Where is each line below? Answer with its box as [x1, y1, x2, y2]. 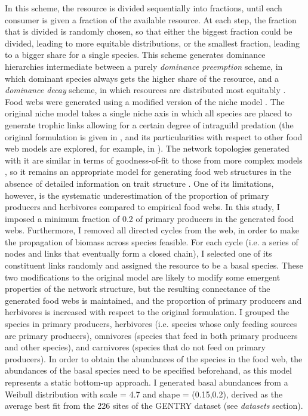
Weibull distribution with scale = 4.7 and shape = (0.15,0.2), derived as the [5, 387, 283, 400]
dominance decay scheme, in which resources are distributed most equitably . [5, 84, 286, 96]
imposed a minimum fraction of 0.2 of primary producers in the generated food [5, 212, 294, 224]
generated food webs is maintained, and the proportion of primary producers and [5, 294, 302, 306]
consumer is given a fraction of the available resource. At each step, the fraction [5, 13, 297, 26]
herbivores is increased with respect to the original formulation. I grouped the [5, 306, 289, 318]
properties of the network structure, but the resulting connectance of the [5, 282, 270, 295]
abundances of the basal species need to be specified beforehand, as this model [5, 364, 292, 377]
